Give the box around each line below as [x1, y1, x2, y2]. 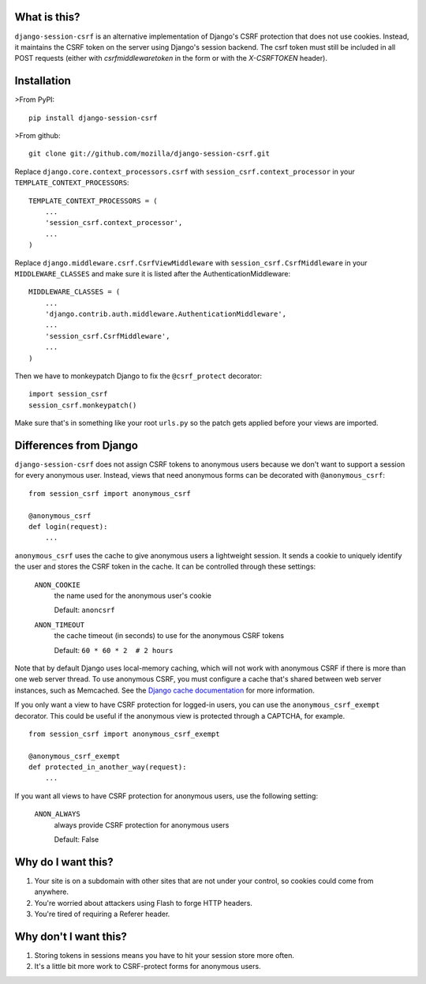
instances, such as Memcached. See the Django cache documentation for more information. [14, 685, 315, 695]
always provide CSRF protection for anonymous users [54, 820, 230, 829]
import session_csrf [28, 389, 108, 399]
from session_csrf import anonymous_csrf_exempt [28, 729, 220, 738]
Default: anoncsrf [54, 605, 115, 615]
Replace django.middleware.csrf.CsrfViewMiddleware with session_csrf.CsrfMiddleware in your [14, 257, 368, 268]
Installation [14, 74, 71, 88]
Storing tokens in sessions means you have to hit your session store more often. [34, 951, 295, 960]
